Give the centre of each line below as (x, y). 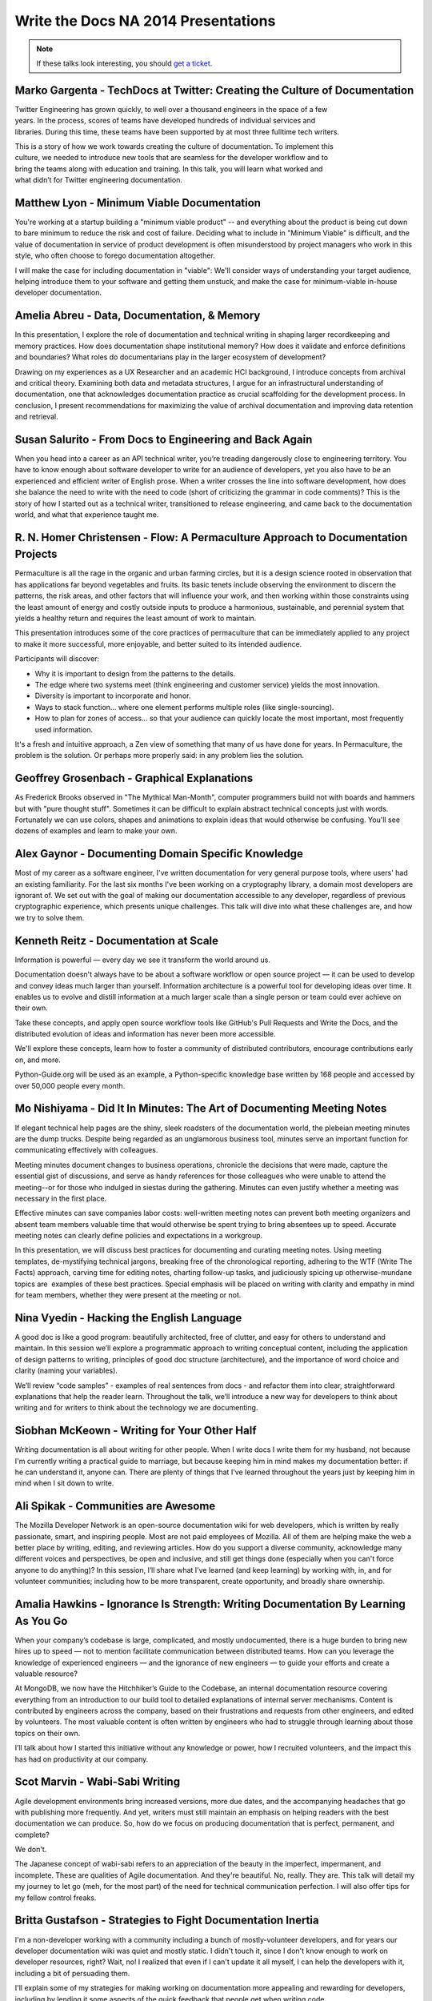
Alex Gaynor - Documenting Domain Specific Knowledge (159, 854)
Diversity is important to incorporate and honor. (113, 696)
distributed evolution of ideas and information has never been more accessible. (145, 1034)
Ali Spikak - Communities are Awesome (115, 1506)
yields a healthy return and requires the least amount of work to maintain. (136, 618)
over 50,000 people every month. (70, 1085)
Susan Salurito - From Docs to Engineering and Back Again (164, 439)
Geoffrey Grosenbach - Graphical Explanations (134, 778)
